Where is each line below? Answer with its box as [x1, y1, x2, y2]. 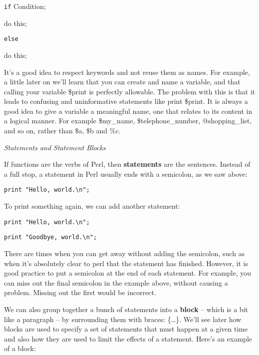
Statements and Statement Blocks [4, 142, 106, 152]
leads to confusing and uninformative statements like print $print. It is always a [4, 96, 248, 106]
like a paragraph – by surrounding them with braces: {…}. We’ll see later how [4, 314, 242, 324]
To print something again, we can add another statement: [4, 201, 180, 211]
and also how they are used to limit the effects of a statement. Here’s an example [4, 333, 252, 344]
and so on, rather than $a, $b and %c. [4, 125, 121, 136]
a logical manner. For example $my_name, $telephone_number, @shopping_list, [4, 115, 252, 126]
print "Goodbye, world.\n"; [4, 234, 97, 241]
